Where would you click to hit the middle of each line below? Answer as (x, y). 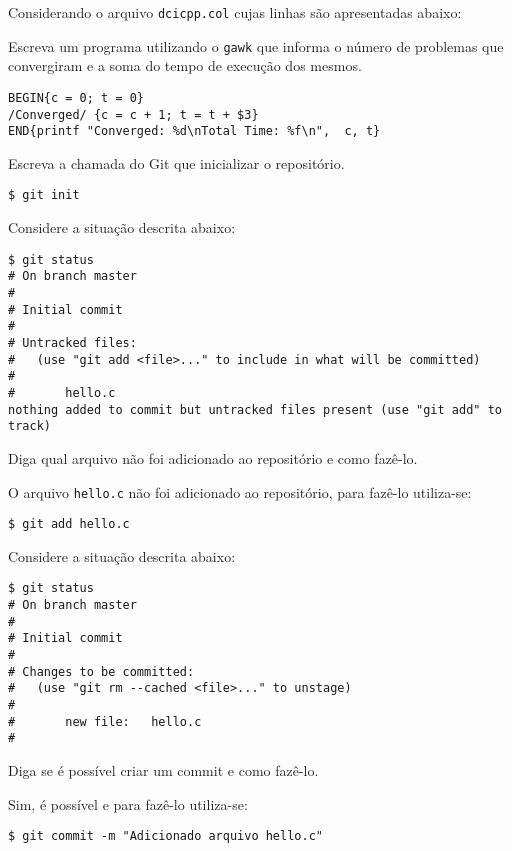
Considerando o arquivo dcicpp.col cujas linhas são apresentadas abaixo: (235, 12)
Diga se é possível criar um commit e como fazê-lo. (163, 770)
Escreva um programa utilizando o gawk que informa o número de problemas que (256, 45)
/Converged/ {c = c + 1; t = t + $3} (133, 114)
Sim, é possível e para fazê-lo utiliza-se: (128, 803)
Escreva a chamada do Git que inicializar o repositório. (176, 162)
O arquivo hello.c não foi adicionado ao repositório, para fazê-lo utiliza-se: (240, 491)
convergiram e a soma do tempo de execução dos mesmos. (185, 65)
